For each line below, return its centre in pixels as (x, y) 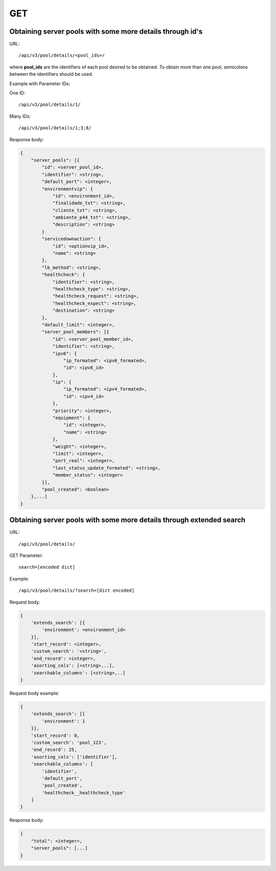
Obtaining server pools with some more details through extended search (127, 520)
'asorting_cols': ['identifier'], (74, 757)
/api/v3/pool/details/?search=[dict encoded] (77, 590)
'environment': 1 (63, 721)
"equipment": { (71, 418)
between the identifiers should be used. (51, 74)
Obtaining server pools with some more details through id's (106, 31)
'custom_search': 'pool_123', (69, 742)
